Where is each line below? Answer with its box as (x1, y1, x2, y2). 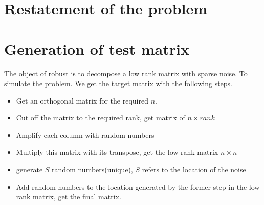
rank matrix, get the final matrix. (16, 191, 121, 202)
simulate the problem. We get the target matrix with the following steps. (4, 78, 232, 89)
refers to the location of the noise (142, 164, 246, 175)
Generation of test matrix (4, 38, 189, 59)
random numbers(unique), (52, 164, 133, 175)
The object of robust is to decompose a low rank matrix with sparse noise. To (4, 68, 248, 78)
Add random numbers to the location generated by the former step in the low (16, 181, 260, 192)
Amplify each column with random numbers (16, 129, 155, 140)
